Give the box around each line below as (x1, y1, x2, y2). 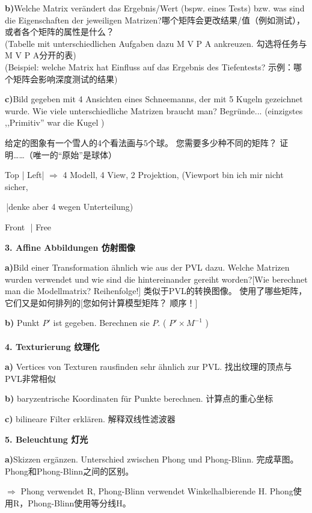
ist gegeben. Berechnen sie (53, 316, 150, 329)
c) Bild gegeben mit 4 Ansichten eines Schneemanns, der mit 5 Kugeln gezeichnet (5, 93, 303, 105)
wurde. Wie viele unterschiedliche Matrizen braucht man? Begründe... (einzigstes (5, 104, 303, 117)
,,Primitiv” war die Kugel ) (5, 116, 105, 129)
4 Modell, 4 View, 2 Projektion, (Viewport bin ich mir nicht (63, 168, 284, 181)
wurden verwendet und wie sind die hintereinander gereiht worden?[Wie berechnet (5, 272, 308, 285)
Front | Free (5, 220, 52, 233)
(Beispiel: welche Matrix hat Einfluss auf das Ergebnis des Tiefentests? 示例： (5, 60, 293, 73)
